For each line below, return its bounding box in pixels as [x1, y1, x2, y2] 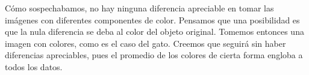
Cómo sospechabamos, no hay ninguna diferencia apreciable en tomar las [5, 2, 274, 14]
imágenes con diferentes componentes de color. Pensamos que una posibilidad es [5, 13, 300, 26]
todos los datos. [5, 60, 63, 73]
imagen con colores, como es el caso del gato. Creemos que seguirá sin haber [5, 37, 286, 49]
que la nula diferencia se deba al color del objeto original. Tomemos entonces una [5, 25, 304, 38]
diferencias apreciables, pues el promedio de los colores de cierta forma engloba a [5, 49, 303, 61]
